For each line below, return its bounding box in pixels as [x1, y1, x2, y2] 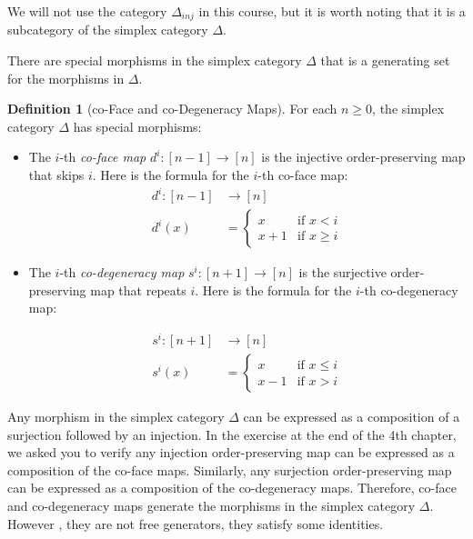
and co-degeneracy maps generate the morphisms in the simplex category [7, 496, 416, 515]
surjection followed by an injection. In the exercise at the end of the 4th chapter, [7, 424, 457, 444]
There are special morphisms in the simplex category [7, 51, 302, 70]
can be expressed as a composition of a [243, 407, 460, 426]
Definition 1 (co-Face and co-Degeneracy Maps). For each [7, 99, 337, 118]
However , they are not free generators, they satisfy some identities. [7, 514, 384, 533]
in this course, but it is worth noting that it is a [198, 2, 466, 20]
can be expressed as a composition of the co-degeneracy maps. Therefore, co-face [7, 478, 457, 497]
